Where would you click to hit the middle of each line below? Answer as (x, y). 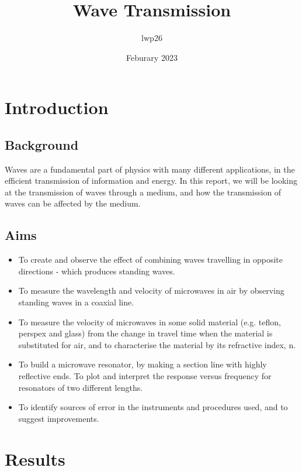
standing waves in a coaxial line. (76, 302)
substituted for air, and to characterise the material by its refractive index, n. (157, 344)
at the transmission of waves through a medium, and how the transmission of (143, 192)
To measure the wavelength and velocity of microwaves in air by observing (151, 290)
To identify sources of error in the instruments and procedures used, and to (153, 407)
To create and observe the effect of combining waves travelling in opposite (150, 259)
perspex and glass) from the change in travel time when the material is (145, 333)
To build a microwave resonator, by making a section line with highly (143, 364)
